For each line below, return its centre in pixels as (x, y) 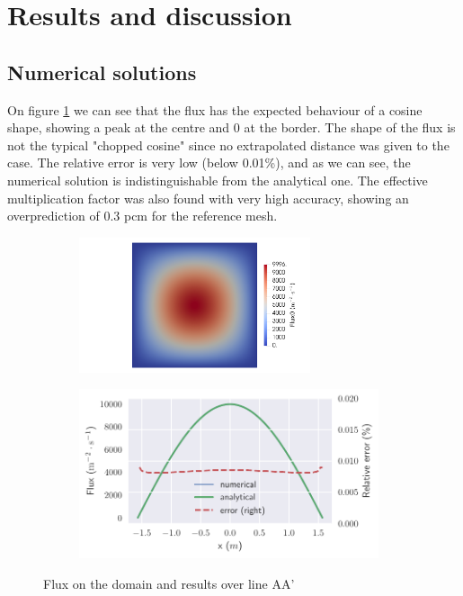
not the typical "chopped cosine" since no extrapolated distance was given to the (228, 144)
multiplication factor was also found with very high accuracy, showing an (208, 198)
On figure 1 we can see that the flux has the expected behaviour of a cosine (215, 109)
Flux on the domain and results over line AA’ (169, 583)
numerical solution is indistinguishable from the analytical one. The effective (218, 180)
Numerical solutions (102, 72)
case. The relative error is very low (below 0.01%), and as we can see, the (209, 163)
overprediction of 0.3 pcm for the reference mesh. (142, 216)
